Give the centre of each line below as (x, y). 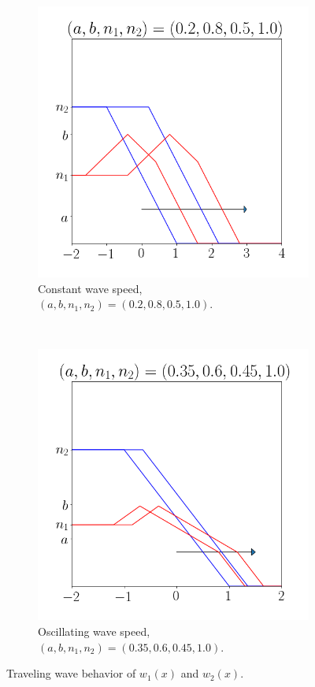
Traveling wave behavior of (71, 673)
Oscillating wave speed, (94, 631)
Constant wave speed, (90, 288)
